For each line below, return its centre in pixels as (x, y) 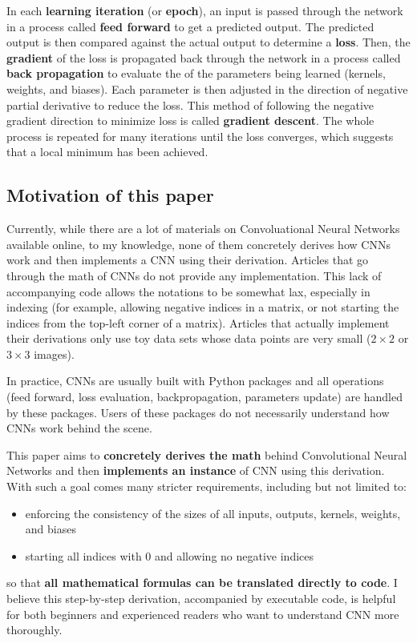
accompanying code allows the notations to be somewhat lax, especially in (188, 291)
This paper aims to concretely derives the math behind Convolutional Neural (207, 454)
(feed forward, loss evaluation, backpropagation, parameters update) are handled (205, 397)
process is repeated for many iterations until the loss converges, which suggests (200, 136)
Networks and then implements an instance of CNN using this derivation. (196, 470)
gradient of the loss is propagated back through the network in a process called (204, 57)
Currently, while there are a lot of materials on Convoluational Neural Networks (203, 229)
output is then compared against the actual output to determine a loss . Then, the (208, 42)
